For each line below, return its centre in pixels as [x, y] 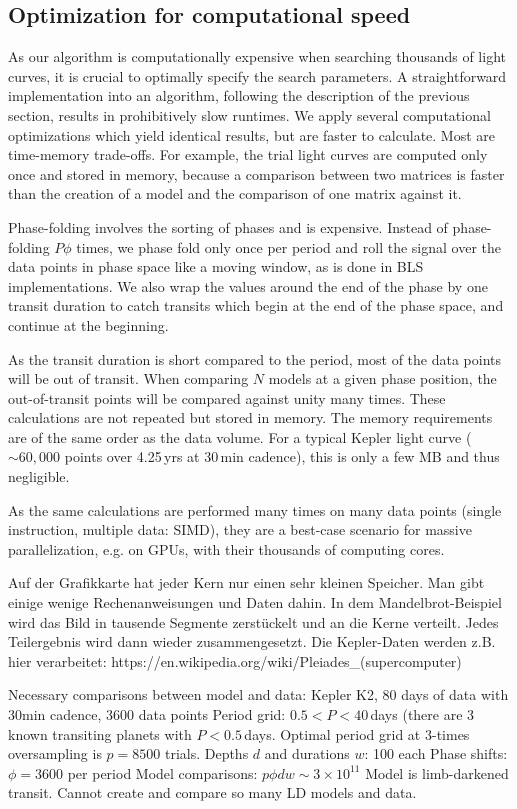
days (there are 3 [422, 714]
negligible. [39, 476]
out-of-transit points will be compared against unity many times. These [227, 397]
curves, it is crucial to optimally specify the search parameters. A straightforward [257, 75]
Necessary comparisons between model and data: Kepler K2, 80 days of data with [258, 694]
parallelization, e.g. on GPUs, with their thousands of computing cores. [226, 548]
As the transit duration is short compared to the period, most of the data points [255, 358]
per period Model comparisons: [162, 772]
